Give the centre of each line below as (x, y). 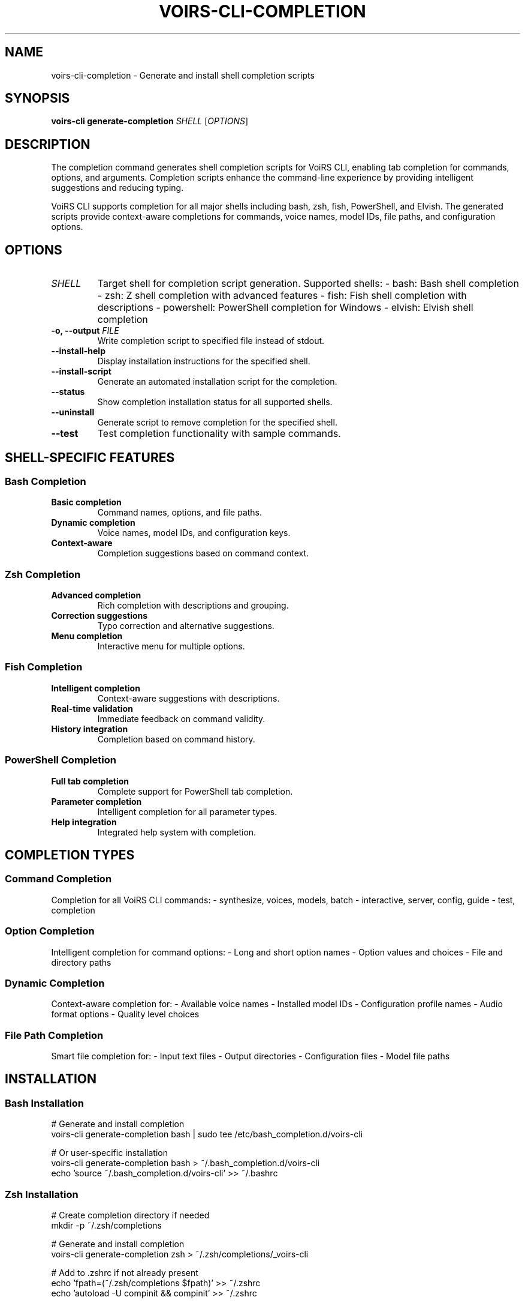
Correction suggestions (99, 616)
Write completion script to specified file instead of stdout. (211, 341)
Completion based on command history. (176, 739)
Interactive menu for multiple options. (171, 646)
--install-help (78, 351)
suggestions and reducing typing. (117, 188)
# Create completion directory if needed (130, 1215)
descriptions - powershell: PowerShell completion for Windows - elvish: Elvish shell (285, 308)
